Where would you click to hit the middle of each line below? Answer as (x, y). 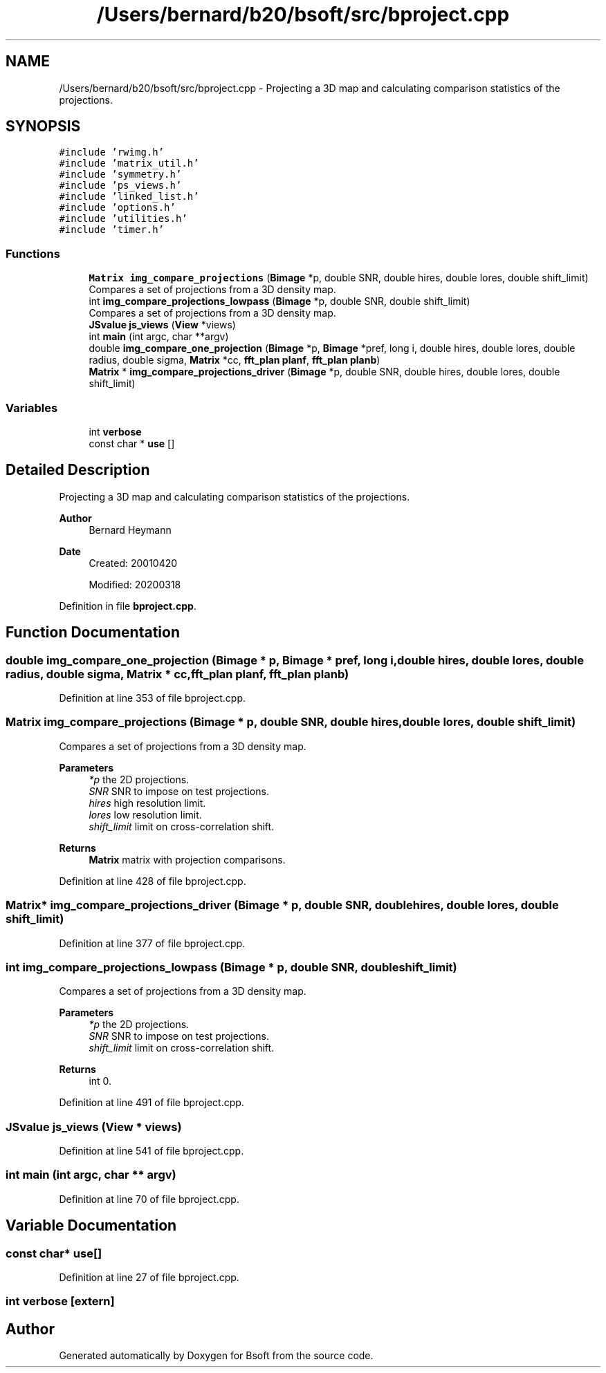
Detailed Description (78, 470)
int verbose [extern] (60, 1301)
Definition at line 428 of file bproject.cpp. (153, 881)
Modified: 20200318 (135, 584)
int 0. (100, 1081)
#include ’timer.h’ (112, 230)
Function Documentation (93, 633)
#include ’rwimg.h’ (112, 152)
